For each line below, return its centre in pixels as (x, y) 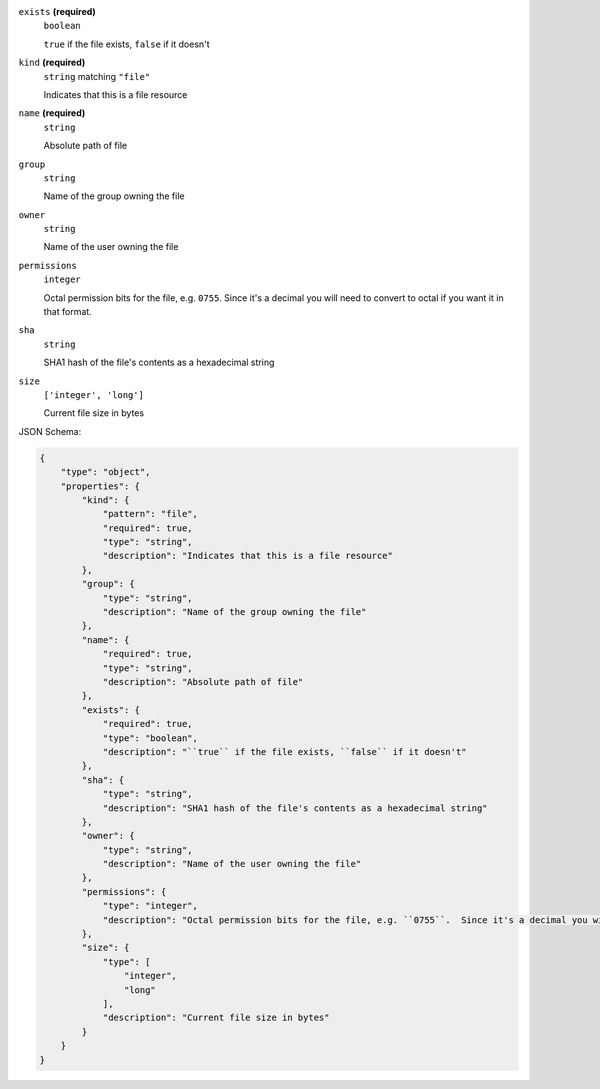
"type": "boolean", (150, 738)
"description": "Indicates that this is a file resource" (248, 556)
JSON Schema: (50, 431)
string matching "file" (97, 76)
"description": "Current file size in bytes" (216, 1018)
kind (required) (52, 62)
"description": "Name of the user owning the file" (232, 864)
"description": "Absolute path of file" (203, 681)
